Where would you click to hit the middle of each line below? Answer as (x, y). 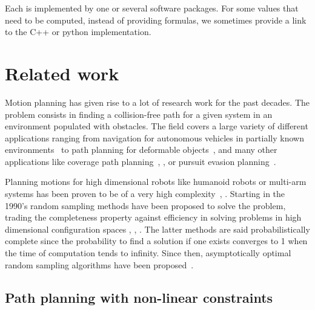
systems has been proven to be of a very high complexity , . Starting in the (145, 194)
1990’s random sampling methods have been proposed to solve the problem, (145, 205)
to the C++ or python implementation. (78, 32)
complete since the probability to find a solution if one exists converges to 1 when (156, 241)
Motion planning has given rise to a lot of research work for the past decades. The (157, 102)
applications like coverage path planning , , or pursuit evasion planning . (141, 161)
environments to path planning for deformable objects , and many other (141, 150)
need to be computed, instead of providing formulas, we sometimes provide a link (156, 20)
